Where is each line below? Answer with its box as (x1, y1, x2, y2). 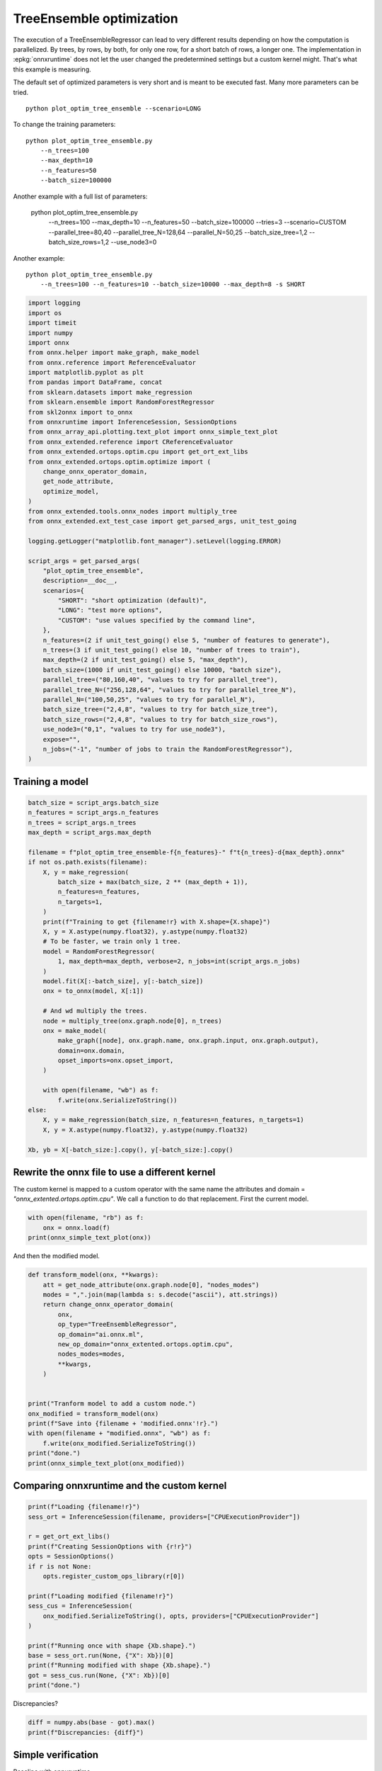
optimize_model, (42, 487, 99, 495)
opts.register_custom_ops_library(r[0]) (42, 1572, 185, 1580)
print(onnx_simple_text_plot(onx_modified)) (28, 1459, 185, 1467)
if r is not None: (28, 1562, 92, 1571)
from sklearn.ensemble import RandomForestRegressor (28, 398, 215, 407)
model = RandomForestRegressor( (42, 947, 156, 956)
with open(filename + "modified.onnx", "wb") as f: (28, 1430, 212, 1437)
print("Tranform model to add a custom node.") (28, 1400, 196, 1408)
